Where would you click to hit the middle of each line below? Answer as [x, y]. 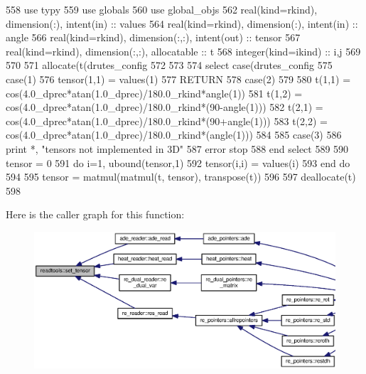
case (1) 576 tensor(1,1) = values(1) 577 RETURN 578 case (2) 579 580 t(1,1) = [178, 79]
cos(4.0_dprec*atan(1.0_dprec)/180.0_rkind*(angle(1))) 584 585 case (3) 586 [174, 135]
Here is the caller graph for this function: [95, 214]
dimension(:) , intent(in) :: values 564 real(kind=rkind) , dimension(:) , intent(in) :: [182, 23]
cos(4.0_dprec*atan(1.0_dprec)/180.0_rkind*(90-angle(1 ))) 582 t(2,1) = [165, 107]
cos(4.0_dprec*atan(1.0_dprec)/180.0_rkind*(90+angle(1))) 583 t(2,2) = [167, 121]
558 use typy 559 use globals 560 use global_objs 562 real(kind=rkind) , [162, 9]
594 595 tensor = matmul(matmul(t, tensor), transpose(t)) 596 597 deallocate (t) [181, 177]
